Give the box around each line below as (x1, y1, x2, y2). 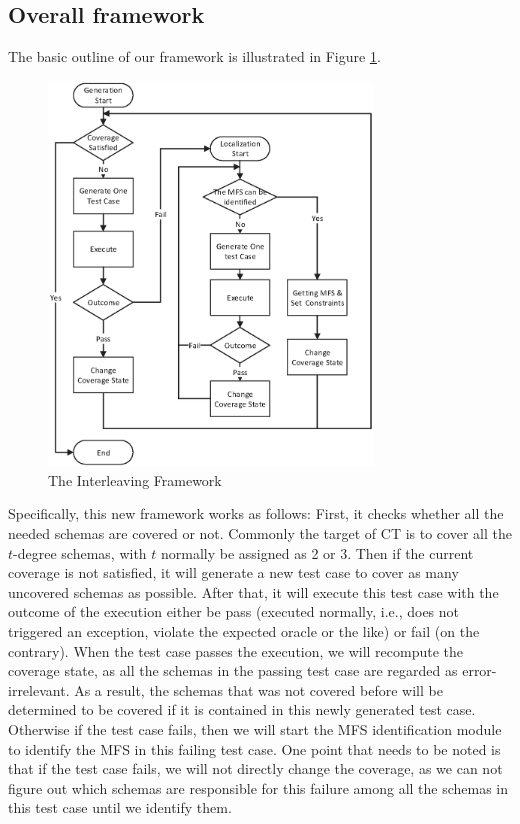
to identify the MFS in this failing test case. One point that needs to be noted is (8, 738, 501, 759)
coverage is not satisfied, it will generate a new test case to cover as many (8, 562, 459, 583)
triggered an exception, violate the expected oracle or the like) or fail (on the (8, 621, 480, 642)
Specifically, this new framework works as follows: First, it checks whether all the (8, 503, 504, 524)
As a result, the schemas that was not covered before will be (74, 679, 443, 700)
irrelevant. (8, 679, 70, 700)
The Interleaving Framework (48, 469, 222, 490)
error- (462, 660, 497, 681)
